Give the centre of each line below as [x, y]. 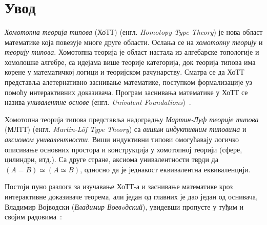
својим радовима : [33, 217]
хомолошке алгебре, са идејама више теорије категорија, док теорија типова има [130, 62]
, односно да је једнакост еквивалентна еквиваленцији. [165, 169]
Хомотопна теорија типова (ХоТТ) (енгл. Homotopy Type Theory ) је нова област [134, 32]
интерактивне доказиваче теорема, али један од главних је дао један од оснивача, [131, 196]
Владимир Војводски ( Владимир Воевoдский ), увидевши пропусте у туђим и [124, 206]
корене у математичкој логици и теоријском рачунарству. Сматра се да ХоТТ [125, 72]
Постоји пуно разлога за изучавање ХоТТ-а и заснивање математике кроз [119, 186]
